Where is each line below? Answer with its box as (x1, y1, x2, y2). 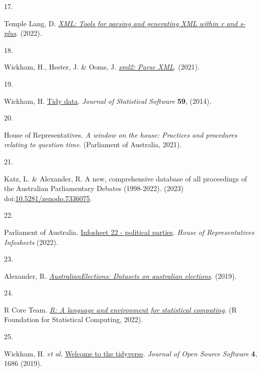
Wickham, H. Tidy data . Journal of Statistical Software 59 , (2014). (4, 95, 212, 106)
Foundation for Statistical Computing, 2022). (4, 314, 143, 325)
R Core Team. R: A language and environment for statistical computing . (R (4, 304, 237, 315)
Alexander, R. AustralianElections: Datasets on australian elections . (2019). (4, 270, 237, 281)
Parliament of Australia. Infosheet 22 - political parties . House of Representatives (4, 226, 254, 237)
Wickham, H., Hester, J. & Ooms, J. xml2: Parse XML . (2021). (4, 61, 200, 72)
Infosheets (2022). (4, 236, 58, 247)
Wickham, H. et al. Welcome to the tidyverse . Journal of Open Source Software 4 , (4, 348, 257, 358)
